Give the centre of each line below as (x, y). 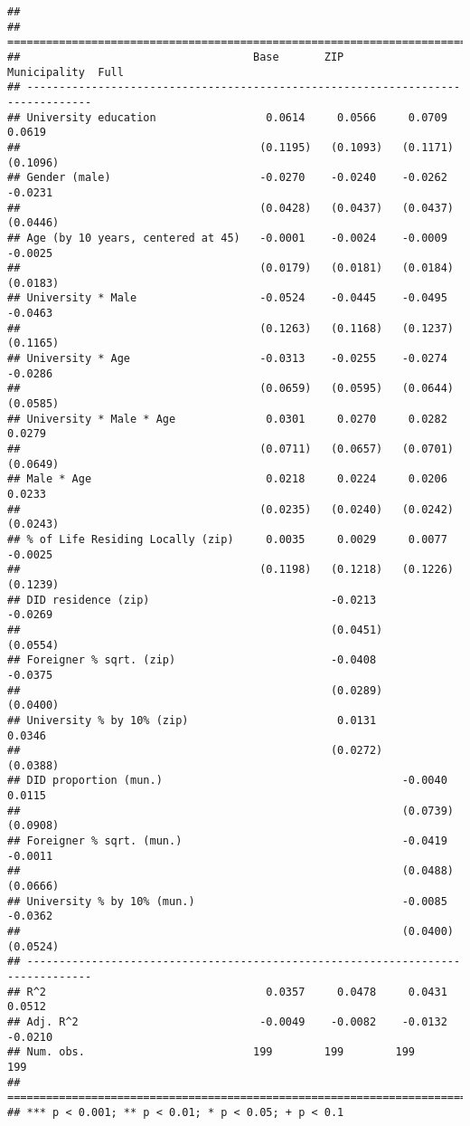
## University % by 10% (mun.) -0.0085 (227, 901)
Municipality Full (66, 72)
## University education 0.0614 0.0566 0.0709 (227, 117)
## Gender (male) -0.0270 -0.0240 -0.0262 (227, 178)
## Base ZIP (176, 57)
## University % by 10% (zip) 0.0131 (192, 720)
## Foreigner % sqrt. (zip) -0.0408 (192, 660)
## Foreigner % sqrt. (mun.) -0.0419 (227, 841)
